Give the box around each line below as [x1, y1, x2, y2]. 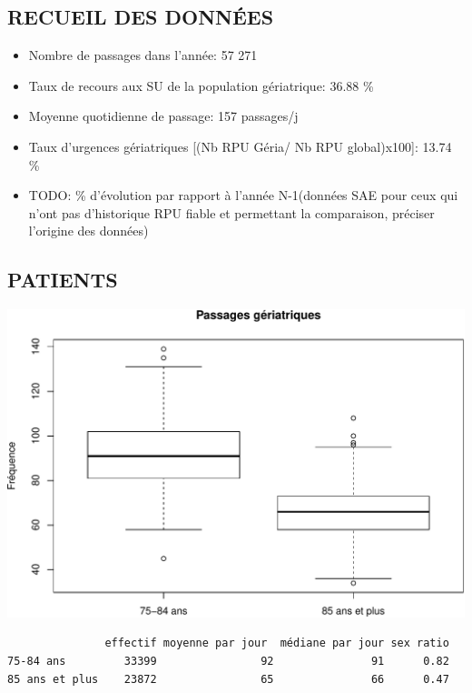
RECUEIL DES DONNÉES [7, 3, 274, 31]
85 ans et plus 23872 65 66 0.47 [7, 672, 449, 686]
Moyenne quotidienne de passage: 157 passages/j [28, 106, 299, 126]
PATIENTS [7, 266, 118, 294]
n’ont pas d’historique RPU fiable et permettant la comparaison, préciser [28, 203, 435, 222]
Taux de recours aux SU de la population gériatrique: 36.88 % [28, 75, 374, 95]
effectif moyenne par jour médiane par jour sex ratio [104, 637, 449, 650]
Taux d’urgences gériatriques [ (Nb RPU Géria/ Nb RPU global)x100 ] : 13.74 [28, 136, 452, 156]
